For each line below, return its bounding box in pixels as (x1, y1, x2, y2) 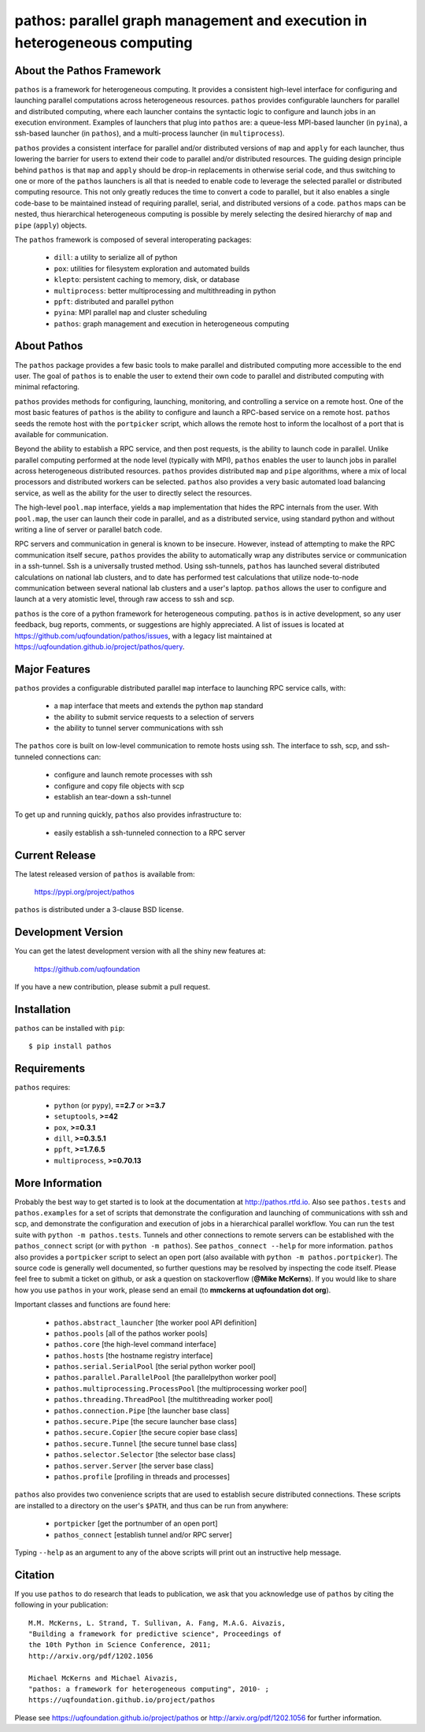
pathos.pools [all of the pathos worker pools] (54, 1328, 208, 1338)
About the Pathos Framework (14, 64, 161, 77)
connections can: (44, 752, 102, 762)
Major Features (14, 662, 91, 676)
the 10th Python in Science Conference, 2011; (28, 1641, 212, 1649)
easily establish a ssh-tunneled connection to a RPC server (54, 828, 246, 837)
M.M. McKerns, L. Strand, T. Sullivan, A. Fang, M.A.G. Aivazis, (28, 1619, 286, 1627)
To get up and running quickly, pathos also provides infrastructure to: (14, 810, 242, 819)
